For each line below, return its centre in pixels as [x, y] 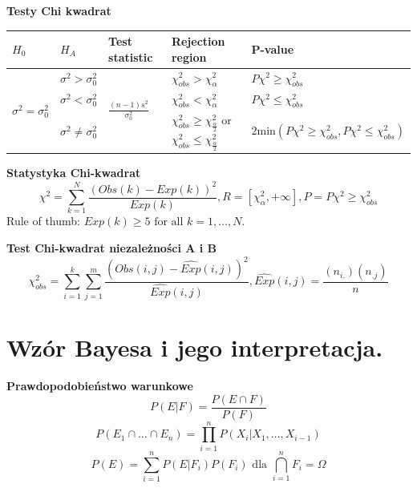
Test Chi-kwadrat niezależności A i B [112, 247]
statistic [131, 56]
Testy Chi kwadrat [59, 10]
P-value [273, 48]
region [189, 56]
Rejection [198, 41]
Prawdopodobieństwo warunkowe [100, 385]
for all [169, 222]
